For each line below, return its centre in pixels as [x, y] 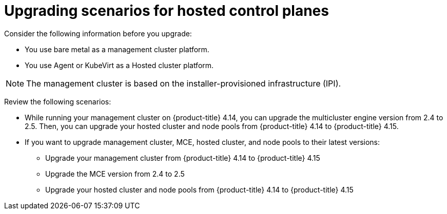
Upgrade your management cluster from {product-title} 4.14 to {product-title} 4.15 [183, 158]
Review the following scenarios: [58, 101]
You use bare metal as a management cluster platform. [117, 49]
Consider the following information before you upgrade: [98, 33]
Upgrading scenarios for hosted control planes [167, 11]
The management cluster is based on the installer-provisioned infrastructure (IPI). [184, 83]
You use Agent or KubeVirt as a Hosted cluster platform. [119, 65]
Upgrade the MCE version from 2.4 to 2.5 [115, 174]
